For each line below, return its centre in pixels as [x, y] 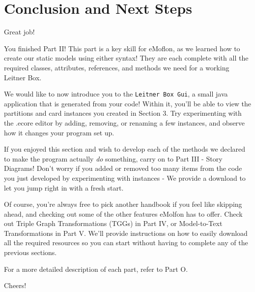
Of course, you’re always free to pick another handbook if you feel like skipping [123, 204]
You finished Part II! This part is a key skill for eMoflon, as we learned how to [122, 48]
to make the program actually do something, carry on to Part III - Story [113, 158]
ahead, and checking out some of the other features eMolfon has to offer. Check [123, 213]
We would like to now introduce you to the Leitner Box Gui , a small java [116, 94]
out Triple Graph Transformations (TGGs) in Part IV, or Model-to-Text [113, 223]
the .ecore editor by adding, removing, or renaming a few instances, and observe [125, 122]
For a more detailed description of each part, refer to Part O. [96, 269]
